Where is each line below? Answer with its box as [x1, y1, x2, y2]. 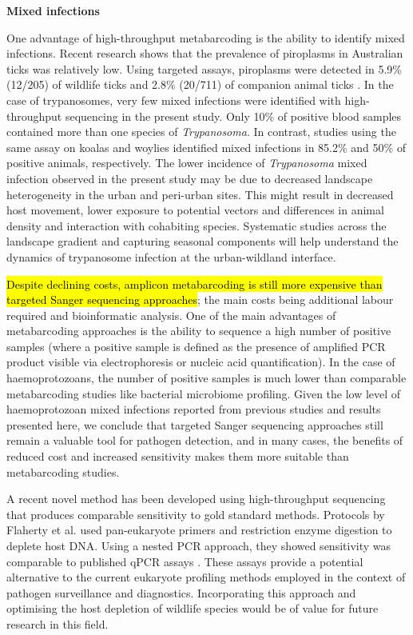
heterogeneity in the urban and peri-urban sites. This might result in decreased [6, 186, 394, 202]
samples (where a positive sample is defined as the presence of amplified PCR [6, 337, 386, 354]
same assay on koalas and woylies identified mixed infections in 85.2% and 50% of [6, 138, 407, 155]
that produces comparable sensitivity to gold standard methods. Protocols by [6, 505, 385, 522]
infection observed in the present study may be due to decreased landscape [6, 170, 373, 186]
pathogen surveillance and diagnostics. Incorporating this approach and [6, 584, 356, 601]
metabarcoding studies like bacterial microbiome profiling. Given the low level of [6, 385, 401, 401]
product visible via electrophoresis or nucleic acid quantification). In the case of [6, 353, 395, 370]
